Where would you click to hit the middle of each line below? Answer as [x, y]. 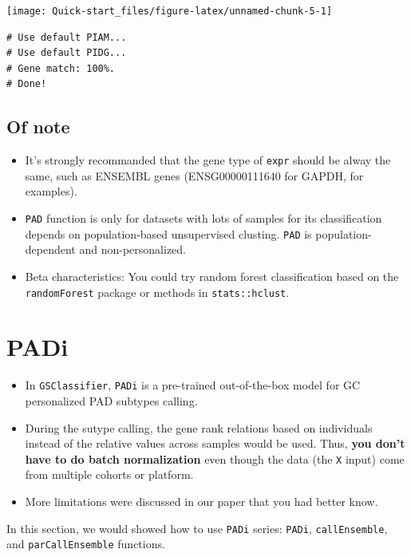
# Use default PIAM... [67, 37]
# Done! [27, 84]
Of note [38, 126]
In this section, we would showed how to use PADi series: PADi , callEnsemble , [197, 528]
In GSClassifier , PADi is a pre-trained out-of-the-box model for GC [193, 385]
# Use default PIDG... [67, 53]
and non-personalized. [133, 249]
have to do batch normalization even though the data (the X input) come [215, 458]
